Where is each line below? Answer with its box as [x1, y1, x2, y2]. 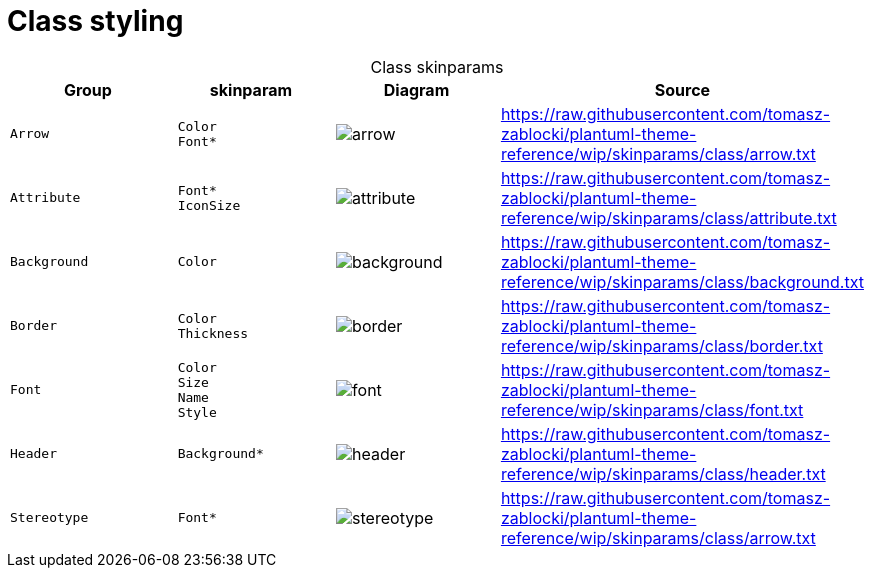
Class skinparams [370, 56, 504, 77]
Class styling [7, 4, 184, 38]
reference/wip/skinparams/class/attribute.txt [500, 207, 837, 228]
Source [654, 79, 711, 100]
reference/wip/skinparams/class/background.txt [500, 271, 864, 292]
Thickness [177, 325, 249, 341]
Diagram [383, 79, 450, 100]
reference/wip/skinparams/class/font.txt [500, 399, 804, 420]
